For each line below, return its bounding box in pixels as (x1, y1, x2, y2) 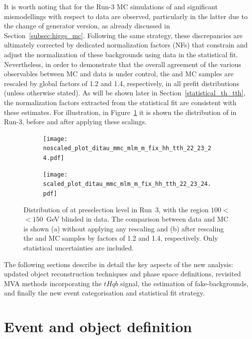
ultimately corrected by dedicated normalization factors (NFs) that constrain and (4, 40, 248, 50)
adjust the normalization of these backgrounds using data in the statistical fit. (4, 49, 238, 59)
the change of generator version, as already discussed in (4, 21, 170, 31)
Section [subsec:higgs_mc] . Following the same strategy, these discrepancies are (4, 30, 243, 40)
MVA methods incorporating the (4, 278, 102, 288)
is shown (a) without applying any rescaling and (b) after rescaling (23, 223, 224, 233)
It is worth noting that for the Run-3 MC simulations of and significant (4, 1, 218, 11)
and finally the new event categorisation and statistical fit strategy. (4, 288, 205, 298)
